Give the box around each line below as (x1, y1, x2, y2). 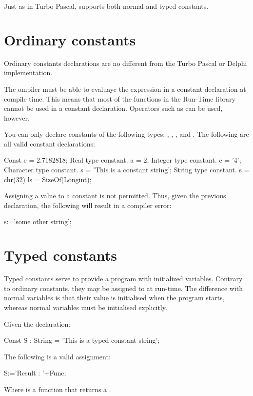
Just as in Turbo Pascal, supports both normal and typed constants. (4, 1, 209, 11)
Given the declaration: (4, 318, 71, 329)
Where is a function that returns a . (4, 384, 111, 394)
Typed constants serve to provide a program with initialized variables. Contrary (4, 273, 243, 284)
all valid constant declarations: (4, 138, 95, 148)
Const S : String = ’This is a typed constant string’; (4, 335, 160, 345)
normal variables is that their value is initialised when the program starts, (4, 292, 225, 303)
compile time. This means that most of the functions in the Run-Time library (4, 93, 236, 104)
